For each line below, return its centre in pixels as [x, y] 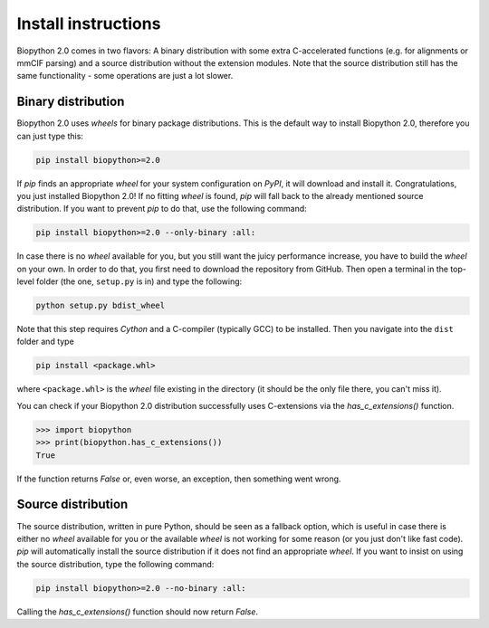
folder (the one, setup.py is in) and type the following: [139, 281]
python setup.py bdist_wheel [101, 306]
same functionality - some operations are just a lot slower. [125, 76]
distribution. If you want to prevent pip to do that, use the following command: [162, 209]
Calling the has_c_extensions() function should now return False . [137, 612]
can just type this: [50, 136]
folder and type [45, 342]
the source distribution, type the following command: [115, 564]
